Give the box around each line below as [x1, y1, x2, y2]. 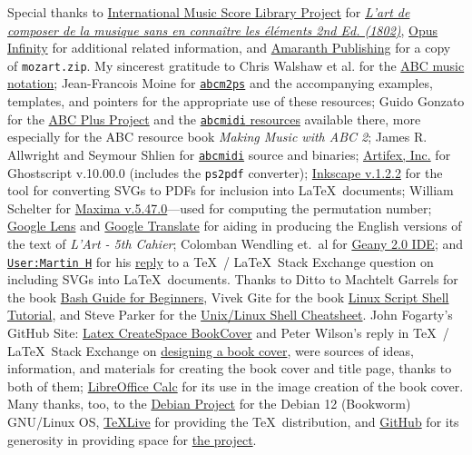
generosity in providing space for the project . [7, 430, 257, 449]
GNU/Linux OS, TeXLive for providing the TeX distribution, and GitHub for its [7, 412, 459, 431]
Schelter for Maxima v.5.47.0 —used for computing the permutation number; [7, 198, 432, 217]
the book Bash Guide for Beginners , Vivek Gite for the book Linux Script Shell [7, 287, 449, 306]
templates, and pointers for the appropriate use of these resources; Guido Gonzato [7, 92, 465, 111]
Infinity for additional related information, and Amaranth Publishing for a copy [7, 38, 451, 57]
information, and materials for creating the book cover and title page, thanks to [7, 359, 452, 378]
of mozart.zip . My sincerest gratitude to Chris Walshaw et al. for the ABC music [7, 55, 465, 74]
